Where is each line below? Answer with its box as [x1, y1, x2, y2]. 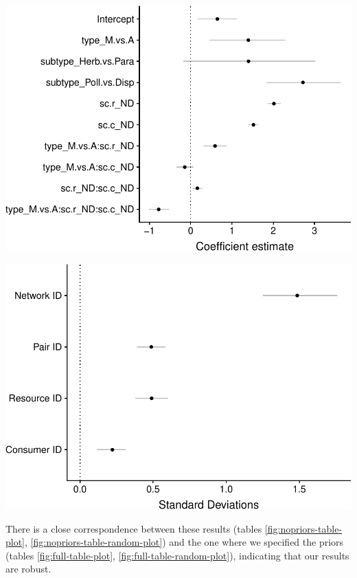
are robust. [5, 562, 51, 576]
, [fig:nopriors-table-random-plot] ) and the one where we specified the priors [25, 535, 344, 549]
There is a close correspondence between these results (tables [5, 521, 262, 535]
